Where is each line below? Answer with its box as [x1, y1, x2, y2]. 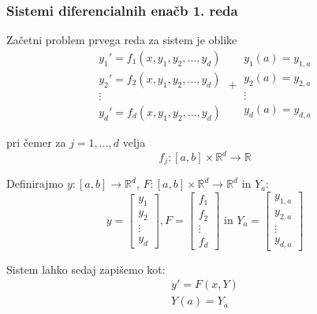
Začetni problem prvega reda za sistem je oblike [6, 32, 237, 48]
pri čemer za [6, 133, 66, 150]
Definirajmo [6, 175, 64, 192]
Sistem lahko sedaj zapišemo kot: [6, 260, 166, 277]
